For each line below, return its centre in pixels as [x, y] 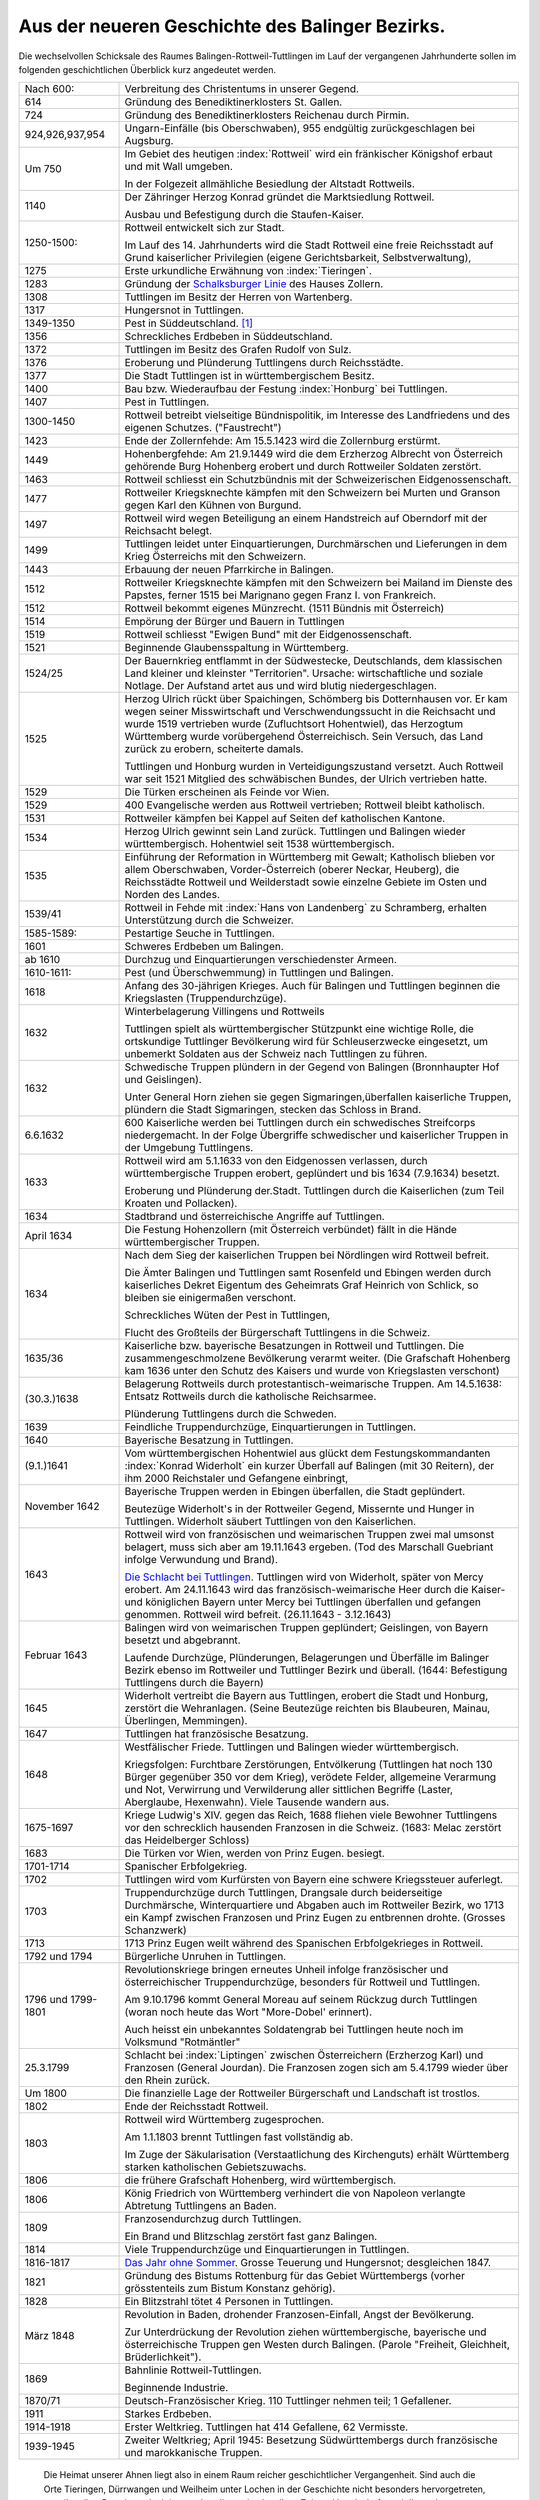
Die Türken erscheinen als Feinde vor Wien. [227, 792]
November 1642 [62, 1507]
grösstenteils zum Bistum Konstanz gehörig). [230, 2288]
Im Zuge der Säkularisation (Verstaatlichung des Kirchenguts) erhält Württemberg [317, 2155]
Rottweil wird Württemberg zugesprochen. [224, 2120]
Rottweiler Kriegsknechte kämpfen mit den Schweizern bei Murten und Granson [312, 493]
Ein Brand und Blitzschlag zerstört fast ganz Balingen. [251, 2237]
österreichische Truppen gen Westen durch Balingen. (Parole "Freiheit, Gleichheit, [317, 2345]
